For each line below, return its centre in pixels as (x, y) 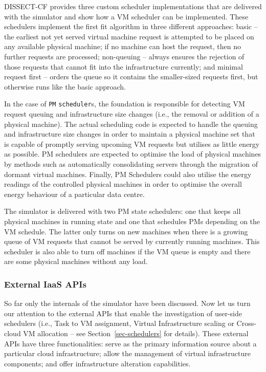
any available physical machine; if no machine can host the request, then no (123, 46)
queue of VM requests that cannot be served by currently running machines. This (132, 241)
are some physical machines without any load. (76, 261)
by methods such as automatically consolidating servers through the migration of (131, 163)
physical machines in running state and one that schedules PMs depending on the (132, 221)
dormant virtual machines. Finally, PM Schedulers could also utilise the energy (128, 174)
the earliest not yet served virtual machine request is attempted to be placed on (129, 36)
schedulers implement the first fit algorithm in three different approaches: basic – (131, 26)
